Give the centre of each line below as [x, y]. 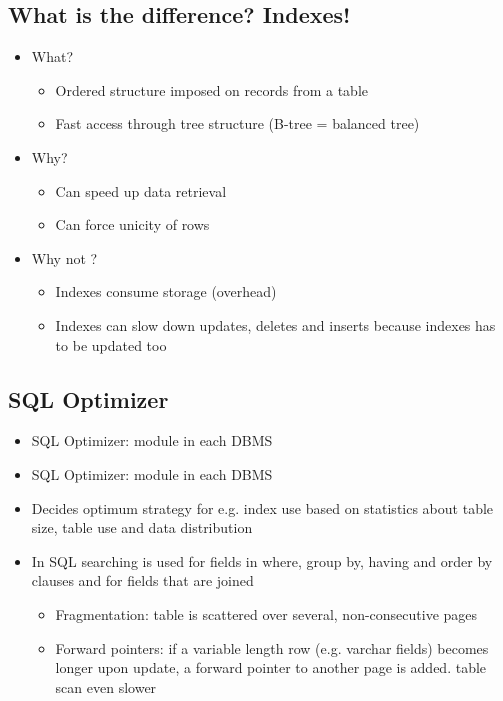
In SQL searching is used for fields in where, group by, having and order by [262, 560]
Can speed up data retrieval [141, 190]
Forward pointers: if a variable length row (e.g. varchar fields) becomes [272, 647]
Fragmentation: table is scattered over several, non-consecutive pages [266, 613]
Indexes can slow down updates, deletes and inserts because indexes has [275, 324]
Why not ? [64, 257]
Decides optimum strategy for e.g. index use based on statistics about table [262, 507]
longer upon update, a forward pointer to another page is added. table [271, 667]
